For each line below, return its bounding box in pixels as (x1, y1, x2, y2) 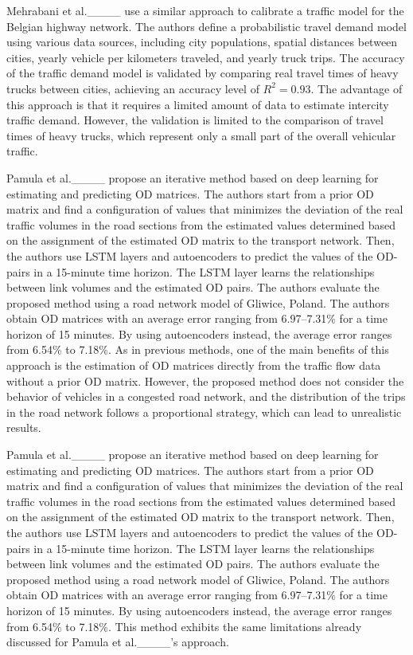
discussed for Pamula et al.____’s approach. (6, 633, 229, 650)
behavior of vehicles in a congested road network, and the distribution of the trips (6, 388, 406, 405)
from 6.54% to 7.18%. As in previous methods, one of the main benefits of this (6, 341, 389, 358)
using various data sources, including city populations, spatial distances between (6, 33, 398, 50)
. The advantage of (310, 80, 403, 96)
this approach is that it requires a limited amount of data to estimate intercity (6, 96, 389, 112)
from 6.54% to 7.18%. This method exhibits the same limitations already (6, 618, 362, 634)
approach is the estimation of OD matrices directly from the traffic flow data (6, 357, 381, 374)
